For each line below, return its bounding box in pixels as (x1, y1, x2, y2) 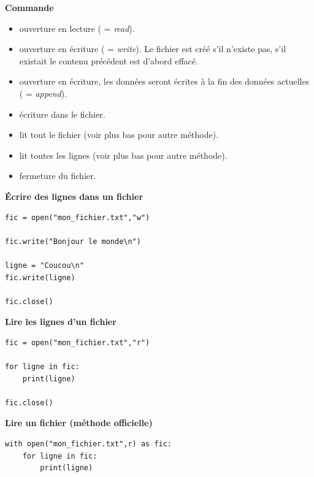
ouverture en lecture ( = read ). (19, 21, 135, 34)
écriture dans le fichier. (19, 107, 105, 120)
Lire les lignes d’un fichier (5, 315, 117, 328)
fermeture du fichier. (19, 169, 96, 182)
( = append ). (19, 86, 67, 99)
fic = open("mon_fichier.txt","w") (5, 213, 150, 222)
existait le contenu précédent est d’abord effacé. (19, 54, 198, 67)
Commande (5, 1, 54, 13)
